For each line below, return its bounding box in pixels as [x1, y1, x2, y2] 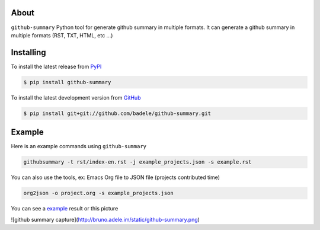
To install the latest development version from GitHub [11, 94, 141, 101]
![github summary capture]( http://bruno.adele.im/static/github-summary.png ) [11, 216, 200, 223]
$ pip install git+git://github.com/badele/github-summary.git [23, 110, 212, 117]
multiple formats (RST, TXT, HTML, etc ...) [11, 31, 113, 39]
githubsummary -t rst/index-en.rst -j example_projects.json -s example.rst [23, 159, 252, 165]
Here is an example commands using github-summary [11, 143, 146, 150]
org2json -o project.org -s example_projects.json [23, 190, 174, 197]
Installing [11, 47, 47, 57]
